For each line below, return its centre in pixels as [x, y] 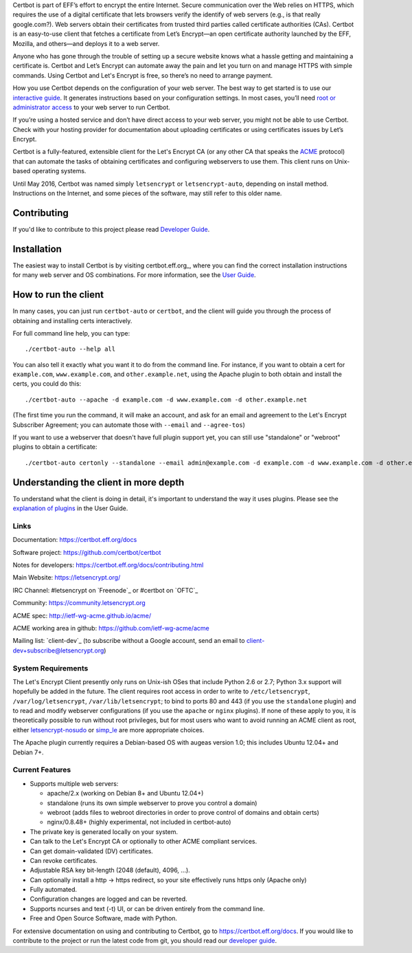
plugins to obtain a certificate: [55, 447]
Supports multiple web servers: [74, 783]
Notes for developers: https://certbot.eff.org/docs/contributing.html [108, 565]
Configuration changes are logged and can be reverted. [109, 899]
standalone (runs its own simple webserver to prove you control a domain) [152, 803]
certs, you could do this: [47, 384]
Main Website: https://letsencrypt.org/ [67, 578]
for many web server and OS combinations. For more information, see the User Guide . [135, 275]
